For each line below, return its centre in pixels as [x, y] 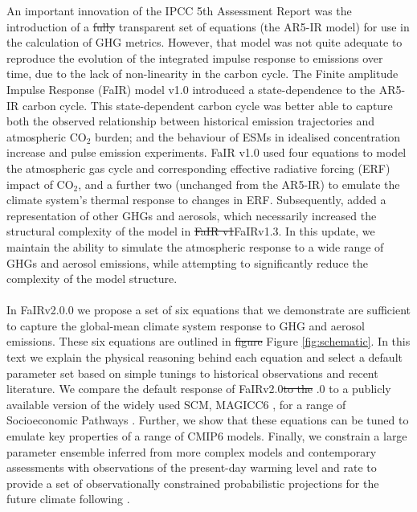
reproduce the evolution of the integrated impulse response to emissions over [195, 57]
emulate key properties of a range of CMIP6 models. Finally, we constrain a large [207, 436]
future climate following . [68, 499]
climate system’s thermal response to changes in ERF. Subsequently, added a [196, 200]
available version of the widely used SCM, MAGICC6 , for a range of [176, 404]
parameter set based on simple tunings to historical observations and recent [192, 373]
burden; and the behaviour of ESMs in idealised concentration [248, 136]
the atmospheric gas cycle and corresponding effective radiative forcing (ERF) [198, 168]
